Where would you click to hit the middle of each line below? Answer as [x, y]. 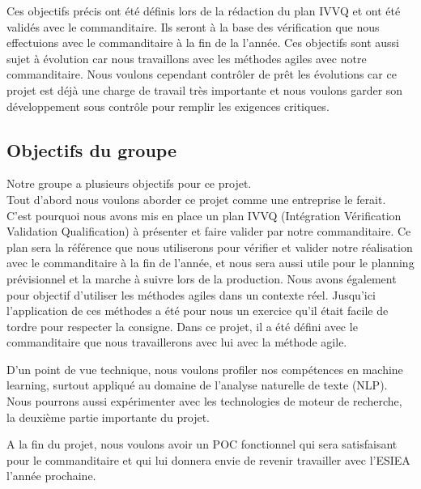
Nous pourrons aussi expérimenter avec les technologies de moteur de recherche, [204, 401]
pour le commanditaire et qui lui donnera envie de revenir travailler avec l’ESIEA [208, 459]
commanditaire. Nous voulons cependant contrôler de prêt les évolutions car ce [202, 74]
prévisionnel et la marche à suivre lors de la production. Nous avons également [202, 278]
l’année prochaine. [51, 476]
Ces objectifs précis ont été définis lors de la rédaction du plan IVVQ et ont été [204, 11]
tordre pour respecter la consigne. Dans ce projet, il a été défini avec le [182, 326]
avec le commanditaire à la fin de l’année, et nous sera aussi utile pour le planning [210, 263]
